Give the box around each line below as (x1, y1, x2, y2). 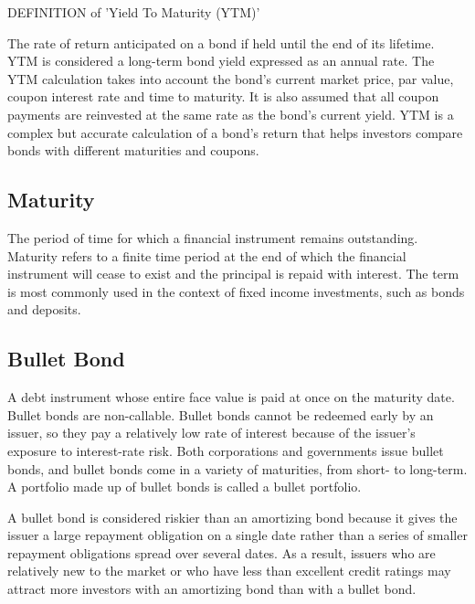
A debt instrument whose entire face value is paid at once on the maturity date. (7, 387, 455, 407)
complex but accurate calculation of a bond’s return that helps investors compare (7, 122, 463, 142)
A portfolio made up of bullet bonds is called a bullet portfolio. (7, 477, 362, 496)
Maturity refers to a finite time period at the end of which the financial (7, 246, 406, 265)
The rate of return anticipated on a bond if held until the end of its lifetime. (7, 33, 435, 52)
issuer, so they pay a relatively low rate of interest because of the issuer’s (7, 423, 416, 442)
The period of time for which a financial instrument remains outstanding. (7, 228, 418, 247)
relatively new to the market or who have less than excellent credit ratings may (7, 561, 451, 580)
